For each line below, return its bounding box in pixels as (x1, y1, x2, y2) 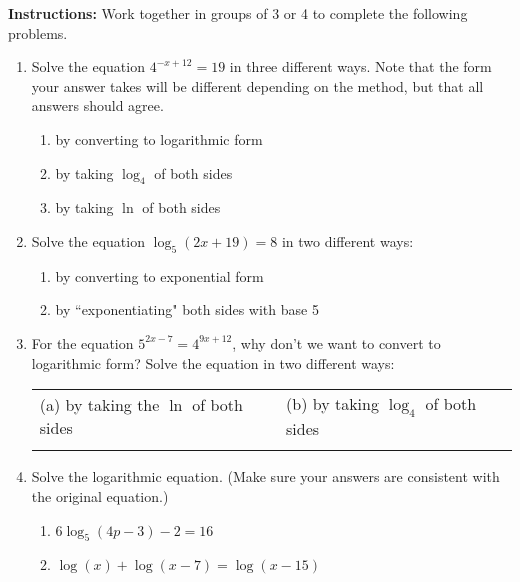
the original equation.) (31, 485, 169, 506)
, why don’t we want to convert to (232, 332, 441, 353)
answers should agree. (31, 95, 164, 116)
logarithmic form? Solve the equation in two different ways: (31, 352, 395, 373)
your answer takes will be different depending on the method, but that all (31, 75, 484, 96)
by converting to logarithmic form (55, 128, 263, 149)
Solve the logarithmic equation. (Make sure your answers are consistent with (31, 466, 500, 487)
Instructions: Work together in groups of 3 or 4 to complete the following (8, 3, 468, 23)
